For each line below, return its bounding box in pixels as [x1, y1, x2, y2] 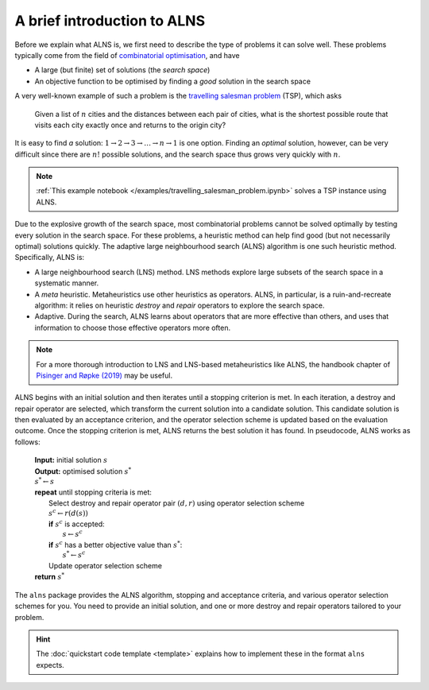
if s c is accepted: [48, 518, 105, 529]
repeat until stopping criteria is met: [34, 487, 153, 497]
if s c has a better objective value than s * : [48, 539, 183, 549]
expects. [36, 660, 65, 669]
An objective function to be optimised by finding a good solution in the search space [34, 76, 311, 86]
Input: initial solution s [34, 455, 108, 465]
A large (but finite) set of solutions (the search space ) [34, 65, 211, 75]
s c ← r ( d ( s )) [48, 507, 89, 518]
